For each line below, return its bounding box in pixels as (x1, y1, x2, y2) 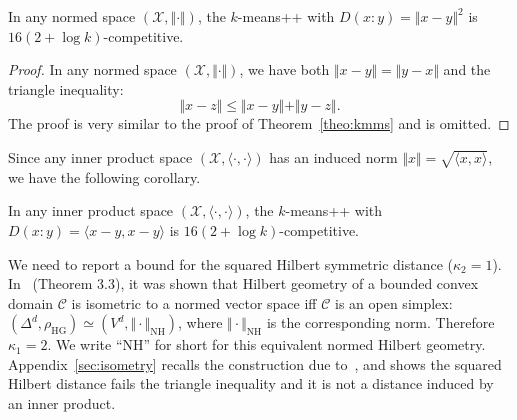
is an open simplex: (335, 292, 453, 313)
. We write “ (47, 334, 123, 355)
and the (443, 59, 491, 80)
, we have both (239, 59, 330, 80)
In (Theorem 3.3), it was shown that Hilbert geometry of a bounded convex (8, 273, 479, 294)
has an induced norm (269, 146, 398, 167)
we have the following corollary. (8, 166, 201, 187)
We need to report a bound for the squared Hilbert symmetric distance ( (8, 253, 453, 274)
